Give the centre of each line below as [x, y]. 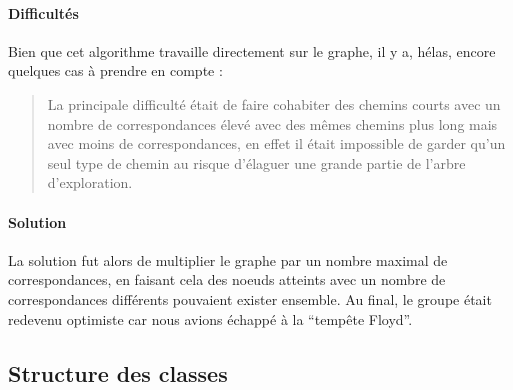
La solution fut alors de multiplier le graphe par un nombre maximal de [228, 259]
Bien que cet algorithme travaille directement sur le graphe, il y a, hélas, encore [252, 50]
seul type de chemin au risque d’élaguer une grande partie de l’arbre [256, 162]
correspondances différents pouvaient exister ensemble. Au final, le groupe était [250, 298]
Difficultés [43, 12]
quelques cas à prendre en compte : [115, 70]
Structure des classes [118, 372]
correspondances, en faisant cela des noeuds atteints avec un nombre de [227, 279]
